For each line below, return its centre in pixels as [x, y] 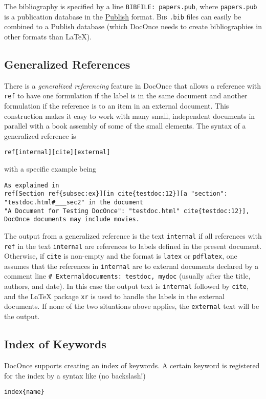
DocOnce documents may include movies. [72, 219]
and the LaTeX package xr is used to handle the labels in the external [114, 296]
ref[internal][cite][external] [57, 152]
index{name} [24, 392]
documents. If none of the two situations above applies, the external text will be [132, 306]
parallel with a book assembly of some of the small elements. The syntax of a [125, 126]
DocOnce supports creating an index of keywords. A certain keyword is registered [132, 365]
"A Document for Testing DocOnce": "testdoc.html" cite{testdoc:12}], [127, 211]
